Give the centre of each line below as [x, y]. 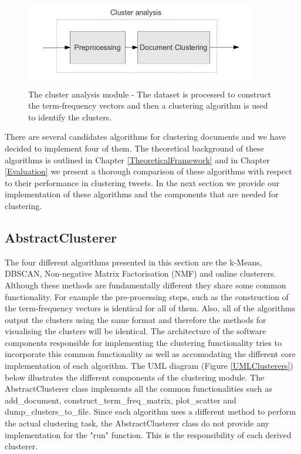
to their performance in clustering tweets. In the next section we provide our [142, 182]
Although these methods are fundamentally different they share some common [146, 285]
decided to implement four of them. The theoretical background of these [134, 148]
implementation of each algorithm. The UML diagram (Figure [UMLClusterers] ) [149, 366]
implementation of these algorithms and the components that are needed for [142, 194]
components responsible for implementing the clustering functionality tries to [143, 342]
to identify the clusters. [70, 117]
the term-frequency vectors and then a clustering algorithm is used [148, 105]
